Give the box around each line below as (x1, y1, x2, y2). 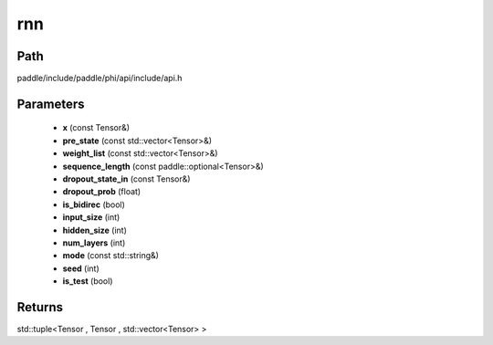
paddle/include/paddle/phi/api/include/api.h (16, 73, 183, 84)
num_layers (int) (62, 237, 126, 248)
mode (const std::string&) (62, 250, 160, 261)
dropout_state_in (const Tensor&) (62, 173, 191, 184)
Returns (16, 299, 64, 315)
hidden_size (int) (62, 225, 127, 235)
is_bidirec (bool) (62, 199, 125, 210)
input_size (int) (62, 212, 121, 223)
